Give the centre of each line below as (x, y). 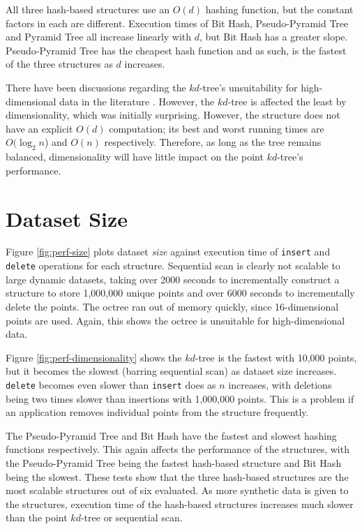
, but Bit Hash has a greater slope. (274, 37)
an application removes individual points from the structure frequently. (157, 412)
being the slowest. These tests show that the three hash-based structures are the (177, 476)
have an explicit (39, 128)
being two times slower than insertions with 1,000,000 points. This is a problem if (180, 398)
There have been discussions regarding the (96, 87)
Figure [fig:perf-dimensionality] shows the (94, 357)
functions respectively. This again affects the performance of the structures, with (178, 449)
